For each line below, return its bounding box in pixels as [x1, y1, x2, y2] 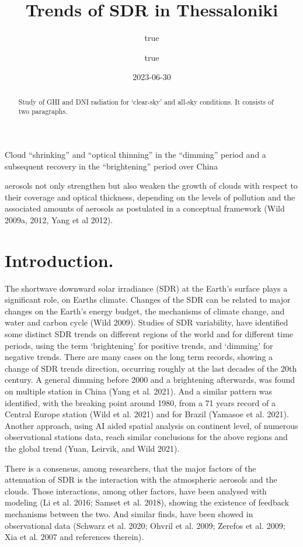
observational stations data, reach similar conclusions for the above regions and [5, 431, 288, 443]
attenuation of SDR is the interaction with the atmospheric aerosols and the [5, 473, 277, 486]
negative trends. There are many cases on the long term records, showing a [5, 351, 273, 363]
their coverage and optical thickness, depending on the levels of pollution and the [5, 191, 295, 203]
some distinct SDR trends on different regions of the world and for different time [5, 328, 294, 340]
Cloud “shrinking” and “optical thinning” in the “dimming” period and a [5, 148, 266, 161]
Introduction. [5, 248, 114, 272]
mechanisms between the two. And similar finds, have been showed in [5, 507, 253, 520]
